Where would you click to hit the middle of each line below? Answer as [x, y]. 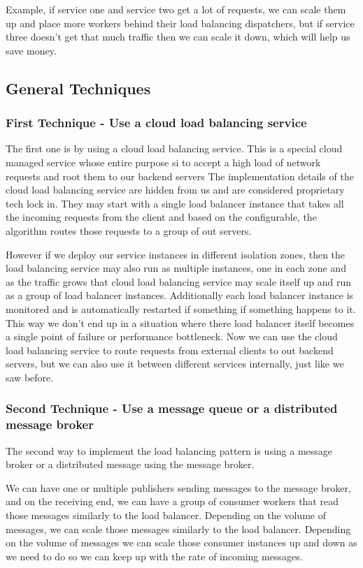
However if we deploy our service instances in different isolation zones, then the [176, 254]
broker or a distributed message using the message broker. [130, 464]
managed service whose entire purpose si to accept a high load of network [163, 162]
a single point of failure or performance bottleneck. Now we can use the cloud [172, 336]
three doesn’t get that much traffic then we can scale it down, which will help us [178, 37]
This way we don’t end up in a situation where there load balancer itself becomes [180, 322]
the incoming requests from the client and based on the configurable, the [161, 217]
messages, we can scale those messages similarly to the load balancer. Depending [178, 529]
